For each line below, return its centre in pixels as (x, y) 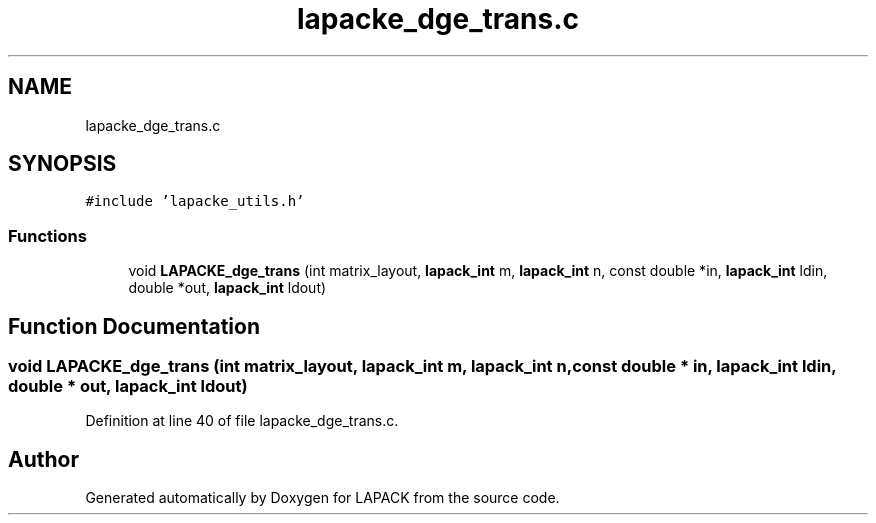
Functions (47, 235)
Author (43, 459)
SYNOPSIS (62, 164)
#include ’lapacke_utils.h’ (195, 201)
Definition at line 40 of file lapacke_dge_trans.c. (242, 421)
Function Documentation (134, 326)
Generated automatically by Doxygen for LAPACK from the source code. (322, 498)
